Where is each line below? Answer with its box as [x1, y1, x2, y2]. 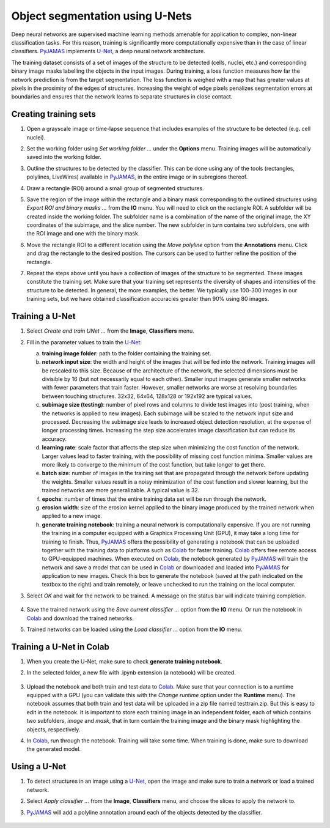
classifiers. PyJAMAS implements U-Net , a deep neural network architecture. [11, 48, 206, 55]
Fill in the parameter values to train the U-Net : [26, 338, 142, 346]
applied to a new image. [42, 512, 102, 520]
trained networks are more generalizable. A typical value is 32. [42, 487, 200, 494]
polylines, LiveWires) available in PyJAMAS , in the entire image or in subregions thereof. [26, 173, 248, 180]
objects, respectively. [26, 725, 81, 733]
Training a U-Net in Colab [11, 641, 109, 652]
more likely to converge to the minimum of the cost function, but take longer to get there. [42, 460, 266, 468]
